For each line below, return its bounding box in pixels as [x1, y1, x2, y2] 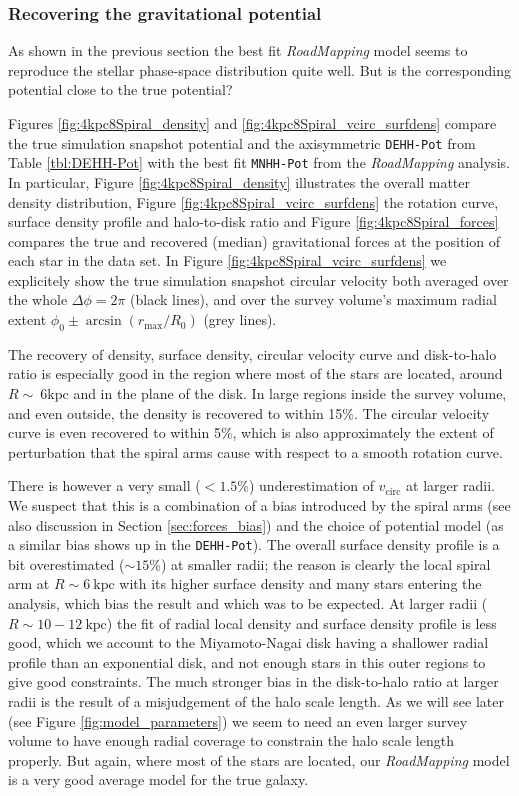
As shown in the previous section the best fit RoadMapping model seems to [8, 40, 468, 61]
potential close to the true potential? [8, 79, 233, 100]
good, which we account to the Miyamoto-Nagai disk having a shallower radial [8, 632, 489, 653]
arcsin [85, 314, 122, 329]
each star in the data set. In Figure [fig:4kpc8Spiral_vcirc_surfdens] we [8, 250, 447, 271]
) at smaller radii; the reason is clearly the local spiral [160, 553, 491, 574]
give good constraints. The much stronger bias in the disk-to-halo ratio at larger [8, 671, 499, 692]
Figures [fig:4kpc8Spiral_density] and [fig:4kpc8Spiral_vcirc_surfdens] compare [8, 113, 497, 133]
